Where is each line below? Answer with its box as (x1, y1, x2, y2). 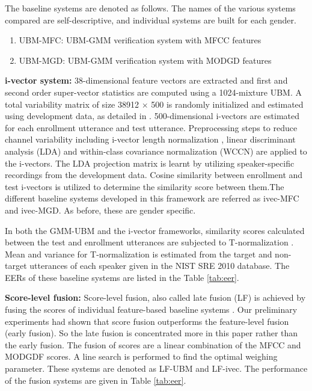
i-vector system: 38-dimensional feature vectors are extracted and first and (5, 74, 288, 87)
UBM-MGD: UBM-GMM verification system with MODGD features (19, 54, 272, 66)
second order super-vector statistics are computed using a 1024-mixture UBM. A (5, 85, 302, 98)
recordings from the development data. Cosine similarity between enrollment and (5, 168, 303, 181)
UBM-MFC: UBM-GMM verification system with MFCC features (19, 34, 262, 46)
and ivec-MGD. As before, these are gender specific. (5, 203, 196, 216)
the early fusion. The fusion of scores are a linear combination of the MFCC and (5, 338, 301, 351)
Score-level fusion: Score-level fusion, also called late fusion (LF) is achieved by (5, 291, 306, 304)
